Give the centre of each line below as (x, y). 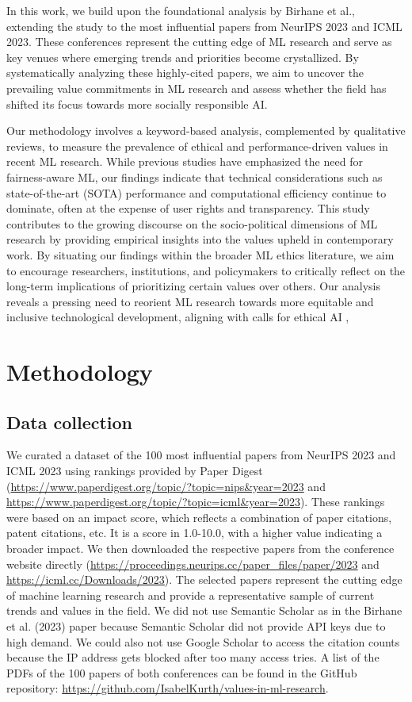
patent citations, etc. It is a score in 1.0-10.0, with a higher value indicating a (195, 533)
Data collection (70, 422)
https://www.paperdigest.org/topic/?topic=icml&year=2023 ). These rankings (196, 502)
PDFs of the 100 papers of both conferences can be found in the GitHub (182, 672)
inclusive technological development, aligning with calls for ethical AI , (178, 317)
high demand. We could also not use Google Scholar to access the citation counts (203, 641)
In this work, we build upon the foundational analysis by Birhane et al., (181, 10)
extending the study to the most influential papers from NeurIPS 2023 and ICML (204, 26)
